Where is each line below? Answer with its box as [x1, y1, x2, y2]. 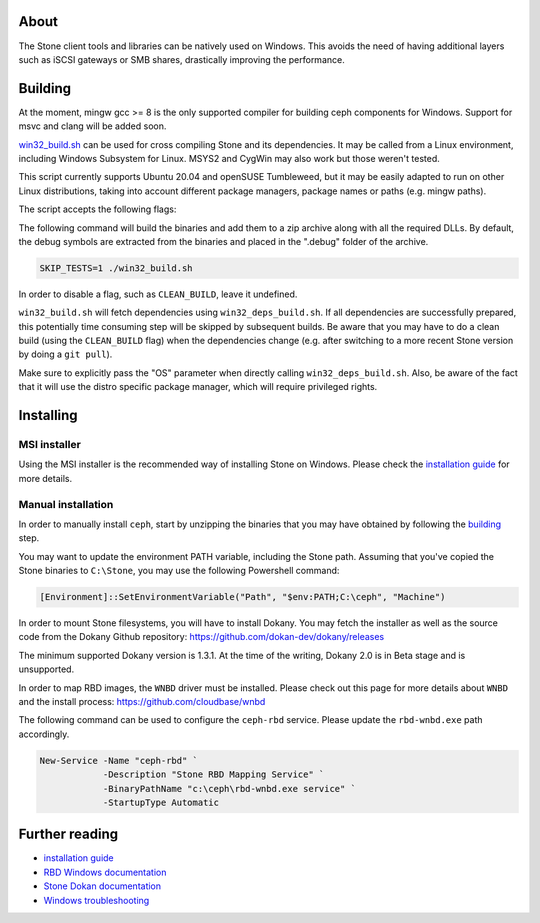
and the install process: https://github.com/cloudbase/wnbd [18, 696, 266, 708]
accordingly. [18, 728, 70, 740]
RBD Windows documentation [43, 866, 167, 878]
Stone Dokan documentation [43, 880, 162, 892]
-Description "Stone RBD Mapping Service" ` [102, 769, 325, 780]
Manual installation [18, 497, 114, 511]
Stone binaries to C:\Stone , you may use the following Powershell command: [18, 565, 340, 577]
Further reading [18, 826, 119, 843]
